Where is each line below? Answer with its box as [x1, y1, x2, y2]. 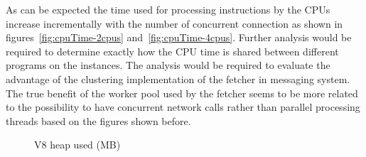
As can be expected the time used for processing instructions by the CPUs [6, 2, 330, 16]
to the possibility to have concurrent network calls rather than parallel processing [6, 99, 360, 114]
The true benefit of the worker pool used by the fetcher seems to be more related [6, 85, 358, 100]
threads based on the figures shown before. [6, 113, 191, 128]
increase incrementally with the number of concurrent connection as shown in [6, 16, 343, 31]
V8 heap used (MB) [34, 137, 121, 152]
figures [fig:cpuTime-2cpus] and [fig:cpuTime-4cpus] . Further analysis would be [6, 30, 352, 45]
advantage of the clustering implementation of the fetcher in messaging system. [6, 71, 350, 86]
